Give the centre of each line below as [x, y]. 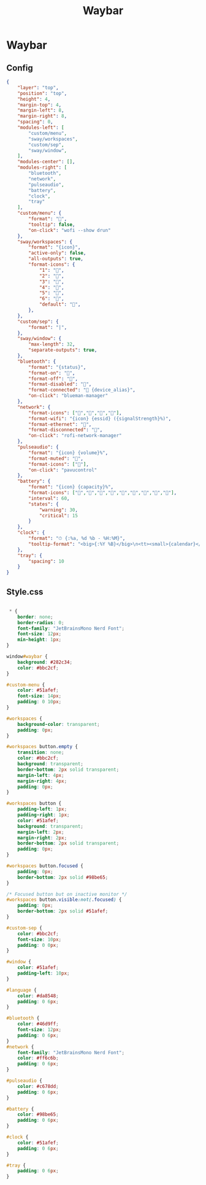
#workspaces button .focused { [45, 866]
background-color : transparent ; [59, 724]
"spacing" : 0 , [35, 122]
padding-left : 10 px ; [44, 973]
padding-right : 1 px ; [44, 815]
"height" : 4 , [34, 99]
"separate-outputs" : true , [63, 350]
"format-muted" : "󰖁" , [56, 458]
